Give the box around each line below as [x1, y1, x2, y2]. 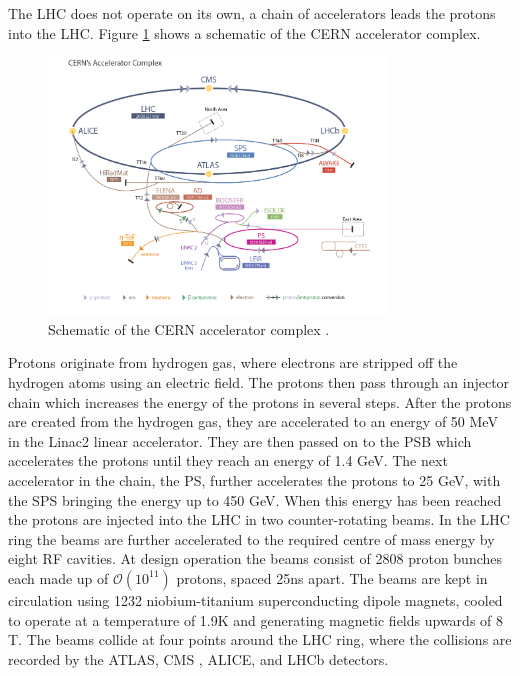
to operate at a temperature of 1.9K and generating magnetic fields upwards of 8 [8, 609, 504, 630]
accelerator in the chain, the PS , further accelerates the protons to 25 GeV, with [8, 469, 501, 490]
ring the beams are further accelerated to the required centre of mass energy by [8, 528, 495, 549]
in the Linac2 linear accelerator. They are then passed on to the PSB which [8, 430, 472, 451]
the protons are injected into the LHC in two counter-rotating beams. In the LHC [8, 509, 510, 530]
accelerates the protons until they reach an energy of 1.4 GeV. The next [8, 450, 448, 471]
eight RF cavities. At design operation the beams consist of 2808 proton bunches [8, 548, 503, 569]
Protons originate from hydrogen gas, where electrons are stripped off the [8, 352, 458, 373]
